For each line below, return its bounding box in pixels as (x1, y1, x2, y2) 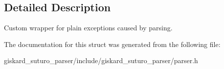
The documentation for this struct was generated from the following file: (4, 39, 221, 49)
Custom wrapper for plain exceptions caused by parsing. (4, 23, 173, 33)
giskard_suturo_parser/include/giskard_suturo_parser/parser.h (4, 55, 198, 66)
